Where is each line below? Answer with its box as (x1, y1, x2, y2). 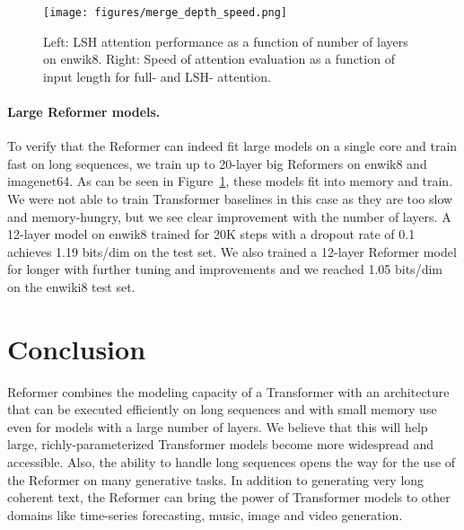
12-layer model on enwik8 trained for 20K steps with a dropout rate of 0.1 (7, 225, 416, 243)
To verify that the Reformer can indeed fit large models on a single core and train (7, 137, 458, 155)
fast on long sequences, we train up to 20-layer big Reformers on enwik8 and (7, 154, 427, 172)
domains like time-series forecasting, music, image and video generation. (7, 505, 403, 524)
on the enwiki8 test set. (7, 277, 136, 296)
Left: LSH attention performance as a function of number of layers (43, 31, 408, 50)
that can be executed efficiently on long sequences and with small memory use (7, 400, 437, 419)
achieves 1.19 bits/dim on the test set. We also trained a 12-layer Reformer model (7, 242, 457, 261)
